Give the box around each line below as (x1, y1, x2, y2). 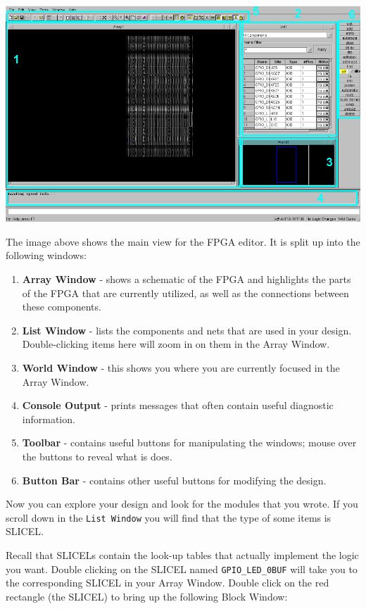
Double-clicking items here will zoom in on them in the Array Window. (22, 337, 330, 351)
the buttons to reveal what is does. (22, 448, 172, 463)
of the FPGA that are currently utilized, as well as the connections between (22, 285, 349, 300)
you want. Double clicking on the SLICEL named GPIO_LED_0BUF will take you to (6, 561, 358, 576)
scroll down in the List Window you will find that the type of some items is (6, 510, 332, 525)
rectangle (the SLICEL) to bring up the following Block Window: (6, 589, 288, 603)
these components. (22, 299, 101, 314)
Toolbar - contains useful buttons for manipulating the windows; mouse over (22, 435, 357, 450)
